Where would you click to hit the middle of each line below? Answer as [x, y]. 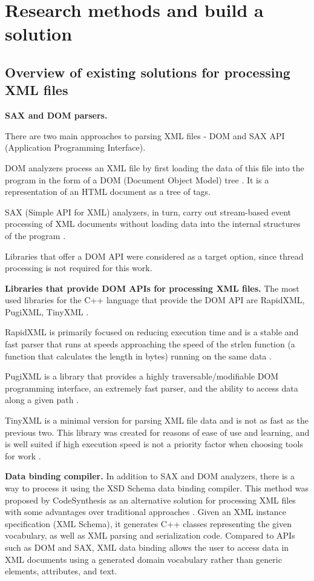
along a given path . [42, 400]
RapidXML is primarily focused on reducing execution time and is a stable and [152, 332]
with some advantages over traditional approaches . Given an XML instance [146, 512]
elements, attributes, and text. [61, 571]
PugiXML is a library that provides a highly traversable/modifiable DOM [142, 376]
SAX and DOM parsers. [56, 115]
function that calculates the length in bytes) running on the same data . [138, 356]
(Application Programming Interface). [75, 147]
